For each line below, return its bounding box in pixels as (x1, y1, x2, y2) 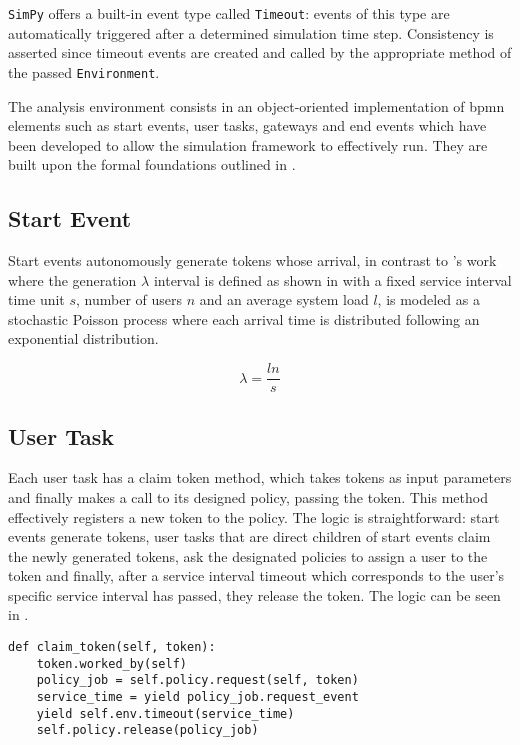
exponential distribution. (8, 328, 159, 349)
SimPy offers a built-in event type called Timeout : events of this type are (8, 3, 450, 23)
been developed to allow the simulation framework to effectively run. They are (8, 134, 488, 155)
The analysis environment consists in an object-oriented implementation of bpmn (8, 95, 505, 116)
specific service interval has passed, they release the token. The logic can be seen (8, 584, 501, 605)
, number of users (76, 289, 183, 310)
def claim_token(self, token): (8, 640, 216, 655)
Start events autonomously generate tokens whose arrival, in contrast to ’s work (8, 250, 497, 271)
